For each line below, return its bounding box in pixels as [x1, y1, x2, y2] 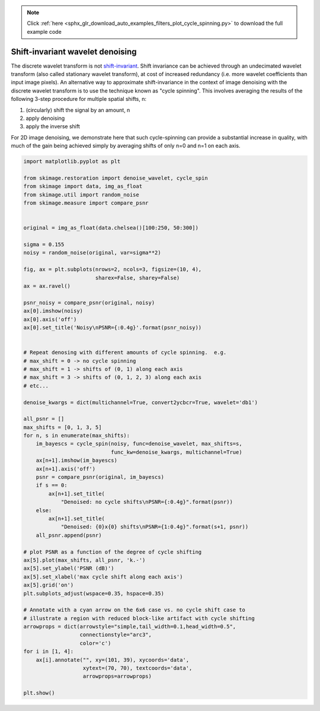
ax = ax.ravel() [23, 283, 71, 290]
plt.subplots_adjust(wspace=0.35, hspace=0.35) [23, 590, 164, 596]
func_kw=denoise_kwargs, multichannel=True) [110, 449, 242, 455]
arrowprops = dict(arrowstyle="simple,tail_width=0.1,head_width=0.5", [23, 623, 236, 630]
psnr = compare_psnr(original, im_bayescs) [36, 474, 164, 481]
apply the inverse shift [25, 123, 80, 130]
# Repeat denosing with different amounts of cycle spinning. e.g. [23, 349, 227, 356]
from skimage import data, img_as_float [23, 183, 142, 190]
